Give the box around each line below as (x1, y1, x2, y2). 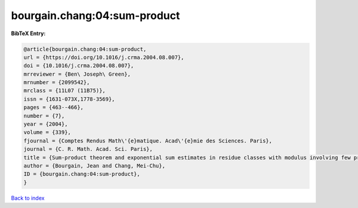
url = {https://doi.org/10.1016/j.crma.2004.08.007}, (23, 54, 184, 61)
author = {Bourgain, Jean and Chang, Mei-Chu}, (23, 163, 165, 169)
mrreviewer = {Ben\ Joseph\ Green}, (23, 70, 131, 77)
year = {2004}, (23, 121, 68, 128)
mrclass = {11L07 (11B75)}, (23, 87, 106, 94)
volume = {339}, (23, 129, 72, 136)
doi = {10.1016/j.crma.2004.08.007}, (23, 63, 134, 69)
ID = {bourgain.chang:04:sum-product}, (23, 170, 140, 178)
